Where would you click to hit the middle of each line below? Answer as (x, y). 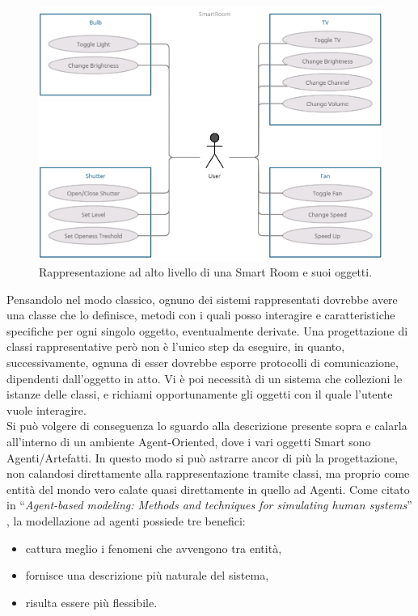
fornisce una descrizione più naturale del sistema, (147, 575)
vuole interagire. (46, 409)
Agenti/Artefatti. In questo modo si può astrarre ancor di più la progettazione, (202, 457)
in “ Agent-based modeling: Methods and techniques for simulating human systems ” (209, 505)
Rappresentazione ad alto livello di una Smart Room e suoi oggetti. (206, 272)
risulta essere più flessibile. (91, 602)
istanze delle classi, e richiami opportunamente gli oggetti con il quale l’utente (200, 394)
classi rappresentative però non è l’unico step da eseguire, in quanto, (176, 346)
